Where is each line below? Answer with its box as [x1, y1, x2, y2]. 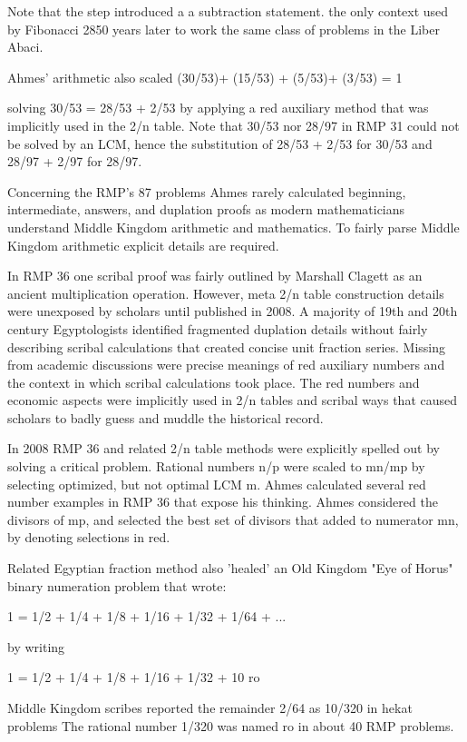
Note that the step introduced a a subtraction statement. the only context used [7, 2, 449, 20]
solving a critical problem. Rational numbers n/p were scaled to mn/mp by [7, 457, 425, 476]
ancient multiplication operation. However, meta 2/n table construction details [7, 283, 444, 302]
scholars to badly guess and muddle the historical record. [7, 408, 324, 427]
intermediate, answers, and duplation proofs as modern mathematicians [7, 200, 405, 219]
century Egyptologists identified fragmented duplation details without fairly [7, 319, 428, 338]
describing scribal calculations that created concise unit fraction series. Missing [7, 337, 446, 356]
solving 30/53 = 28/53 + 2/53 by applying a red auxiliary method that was [7, 98, 429, 117]
